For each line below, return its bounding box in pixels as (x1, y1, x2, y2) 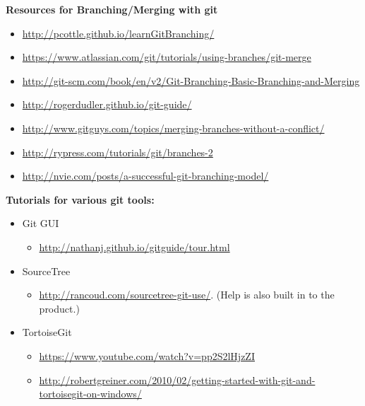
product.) (39, 301, 80, 315)
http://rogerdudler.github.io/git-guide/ (22, 97, 192, 112)
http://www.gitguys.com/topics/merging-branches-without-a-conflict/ (22, 120, 325, 135)
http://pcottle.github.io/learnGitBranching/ (22, 25, 215, 40)
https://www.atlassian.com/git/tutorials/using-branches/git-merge (22, 50, 311, 64)
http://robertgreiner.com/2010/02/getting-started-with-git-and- (39, 372, 316, 387)
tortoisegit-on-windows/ (39, 386, 142, 401)
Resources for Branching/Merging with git (6, 2, 218, 16)
